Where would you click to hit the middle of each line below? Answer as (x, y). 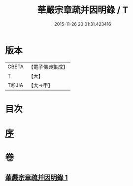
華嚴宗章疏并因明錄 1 (36, 177)
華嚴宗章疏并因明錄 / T (83, 10)
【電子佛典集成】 (48, 67)
